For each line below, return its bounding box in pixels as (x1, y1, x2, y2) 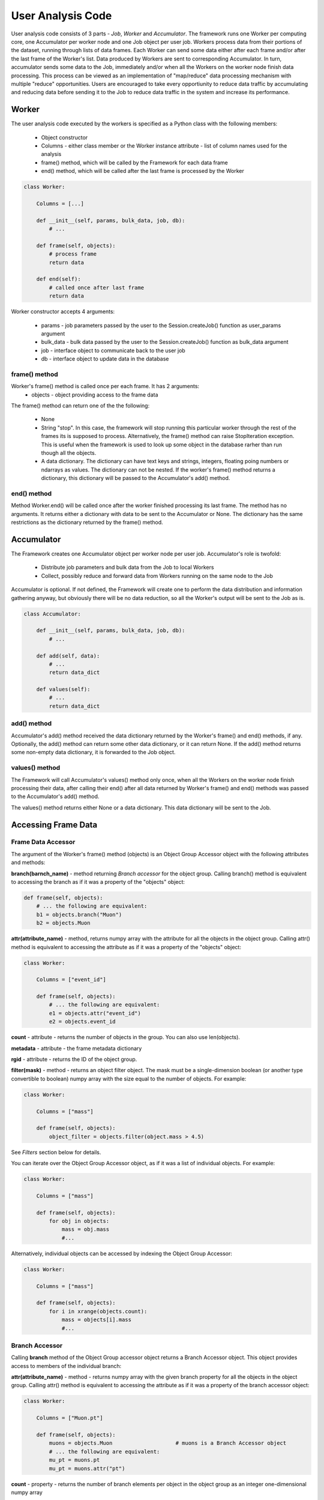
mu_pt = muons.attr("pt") (49, 1465, 125, 1472)
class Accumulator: (23, 610, 81, 617)
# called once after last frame (49, 284, 144, 291)
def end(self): (36, 276, 81, 283)
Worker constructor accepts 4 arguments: (11, 308, 115, 315)
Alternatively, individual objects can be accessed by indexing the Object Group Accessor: (11, 1250, 232, 1257)
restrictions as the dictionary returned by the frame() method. (11, 519, 163, 526)
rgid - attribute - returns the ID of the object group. (11, 1056, 137, 1063)
